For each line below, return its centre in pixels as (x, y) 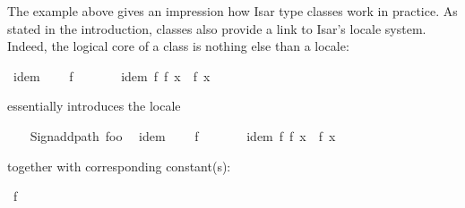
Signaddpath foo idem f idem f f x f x (183, 135)
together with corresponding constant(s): (119, 166)
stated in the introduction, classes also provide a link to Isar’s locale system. (217, 28)
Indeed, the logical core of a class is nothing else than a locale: (178, 46)
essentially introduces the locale (94, 106)
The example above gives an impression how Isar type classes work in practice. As (232, 11)
